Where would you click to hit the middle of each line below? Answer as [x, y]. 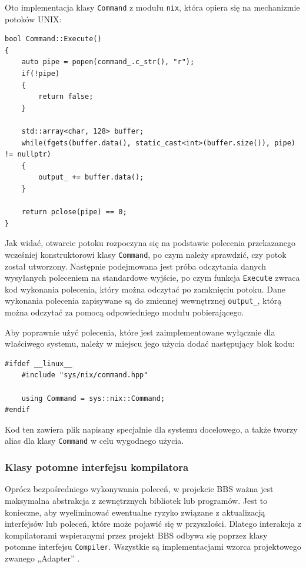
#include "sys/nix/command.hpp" [85, 375]
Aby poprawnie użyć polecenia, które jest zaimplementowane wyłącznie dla [140, 332]
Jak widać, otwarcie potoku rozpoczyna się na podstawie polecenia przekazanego [150, 243]
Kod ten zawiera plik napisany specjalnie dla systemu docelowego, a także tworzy [151, 429]
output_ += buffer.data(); [91, 177]
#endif [17, 410]
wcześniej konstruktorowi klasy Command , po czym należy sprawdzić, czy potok [146, 254]
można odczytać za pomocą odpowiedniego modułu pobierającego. [124, 312]
